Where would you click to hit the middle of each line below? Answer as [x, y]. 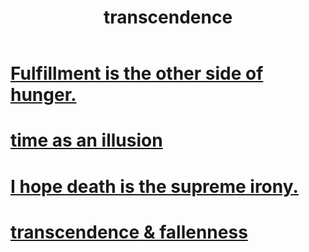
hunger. [43, 95]
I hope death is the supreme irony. [154, 186]
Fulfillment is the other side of [137, 73]
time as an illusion [86, 140]
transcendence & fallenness [129, 232]
